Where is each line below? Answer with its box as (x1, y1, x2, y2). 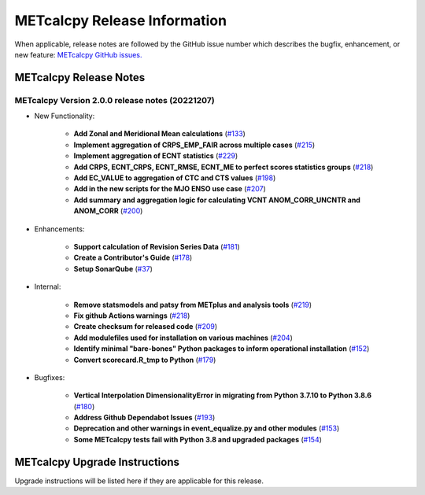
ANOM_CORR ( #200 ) (73, 206, 143, 216)
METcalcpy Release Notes (14, 71, 146, 84)
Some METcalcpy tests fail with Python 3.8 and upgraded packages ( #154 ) (73, 434, 323, 444)
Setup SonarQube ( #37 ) (73, 264, 153, 273)
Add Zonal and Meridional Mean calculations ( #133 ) (73, 129, 246, 139)
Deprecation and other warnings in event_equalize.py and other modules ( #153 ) (73, 423, 340, 433)
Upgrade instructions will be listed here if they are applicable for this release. (14, 476, 264, 486)
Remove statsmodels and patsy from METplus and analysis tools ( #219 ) (73, 300, 312, 309)
